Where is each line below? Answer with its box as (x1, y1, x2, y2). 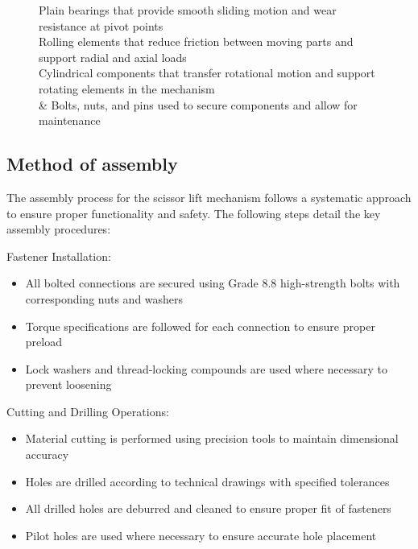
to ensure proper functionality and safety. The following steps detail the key (6, 204, 381, 221)
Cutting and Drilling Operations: (6, 402, 169, 419)
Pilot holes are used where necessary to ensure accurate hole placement (25, 526, 377, 543)
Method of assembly (6, 151, 178, 176)
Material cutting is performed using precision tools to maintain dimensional (25, 430, 399, 447)
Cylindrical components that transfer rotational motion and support (39, 64, 375, 81)
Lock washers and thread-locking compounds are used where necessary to (25, 360, 387, 377)
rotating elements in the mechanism (39, 80, 215, 97)
